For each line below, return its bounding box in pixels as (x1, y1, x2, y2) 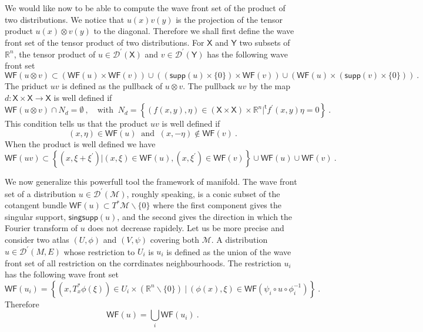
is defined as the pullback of (62, 80, 163, 92)
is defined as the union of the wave (166, 245, 291, 257)
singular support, (5, 210, 66, 222)
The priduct (5, 80, 48, 92)
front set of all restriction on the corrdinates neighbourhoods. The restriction (5, 256, 281, 269)
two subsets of (239, 36, 290, 48)
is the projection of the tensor (176, 13, 283, 25)
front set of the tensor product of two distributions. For (5, 36, 204, 48)
